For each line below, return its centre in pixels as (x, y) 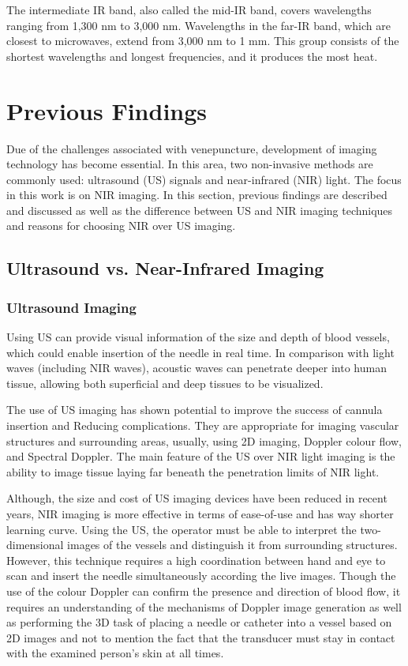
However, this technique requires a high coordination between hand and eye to (196, 560)
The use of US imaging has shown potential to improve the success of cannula (195, 410)
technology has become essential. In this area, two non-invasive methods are (190, 164)
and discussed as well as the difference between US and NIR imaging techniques (200, 210)
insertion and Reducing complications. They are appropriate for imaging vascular (203, 425)
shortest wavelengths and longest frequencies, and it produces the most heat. (192, 56)
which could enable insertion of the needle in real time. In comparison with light (200, 352)
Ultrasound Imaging (71, 307)
